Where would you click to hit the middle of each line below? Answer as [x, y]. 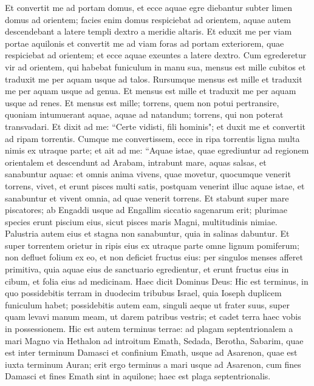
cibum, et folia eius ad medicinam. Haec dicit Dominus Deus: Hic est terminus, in [157, 281]
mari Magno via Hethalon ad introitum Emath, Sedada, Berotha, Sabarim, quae [154, 340]
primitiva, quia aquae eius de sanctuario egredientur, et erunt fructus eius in [147, 269]
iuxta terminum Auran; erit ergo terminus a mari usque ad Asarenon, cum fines [153, 364]
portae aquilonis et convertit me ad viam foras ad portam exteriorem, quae [145, 43]
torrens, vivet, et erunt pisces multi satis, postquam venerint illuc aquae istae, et [155, 185]
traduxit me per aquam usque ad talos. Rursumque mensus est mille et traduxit [154, 79]
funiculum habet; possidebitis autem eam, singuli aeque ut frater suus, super [147, 304]
